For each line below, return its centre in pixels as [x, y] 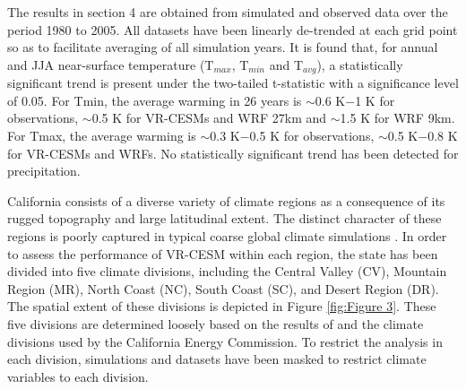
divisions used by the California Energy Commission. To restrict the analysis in [225, 341]
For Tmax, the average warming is [102, 136]
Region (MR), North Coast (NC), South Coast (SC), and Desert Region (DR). [223, 288]
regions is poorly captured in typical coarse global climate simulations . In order [227, 235]
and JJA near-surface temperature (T [111, 64]
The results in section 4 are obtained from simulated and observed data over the [228, 12]
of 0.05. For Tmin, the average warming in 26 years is [155, 100]
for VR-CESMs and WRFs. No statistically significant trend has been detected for [233, 153]
